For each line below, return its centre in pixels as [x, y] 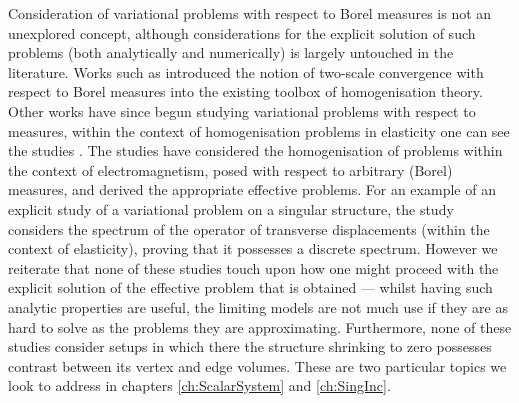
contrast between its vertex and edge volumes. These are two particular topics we [257, 365]
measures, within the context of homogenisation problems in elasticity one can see [259, 130]
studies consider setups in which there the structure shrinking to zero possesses [250, 346]
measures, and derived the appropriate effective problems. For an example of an [252, 189]
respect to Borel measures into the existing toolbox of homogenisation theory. [245, 91]
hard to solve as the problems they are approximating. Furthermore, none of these [260, 326]
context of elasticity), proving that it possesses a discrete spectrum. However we [253, 248]
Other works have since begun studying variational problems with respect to [242, 110]
